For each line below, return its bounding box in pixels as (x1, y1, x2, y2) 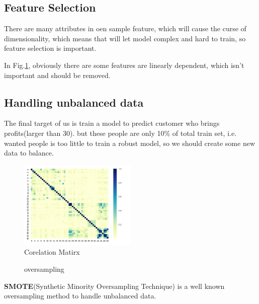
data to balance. (4, 147, 54, 158)
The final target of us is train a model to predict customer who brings (4, 118, 220, 128)
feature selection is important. (4, 43, 97, 53)
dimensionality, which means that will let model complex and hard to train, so (4, 33, 246, 43)
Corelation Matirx (24, 247, 80, 257)
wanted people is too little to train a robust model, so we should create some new (4, 137, 255, 148)
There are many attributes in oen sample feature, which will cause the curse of (4, 23, 246, 34)
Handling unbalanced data (4, 94, 144, 110)
